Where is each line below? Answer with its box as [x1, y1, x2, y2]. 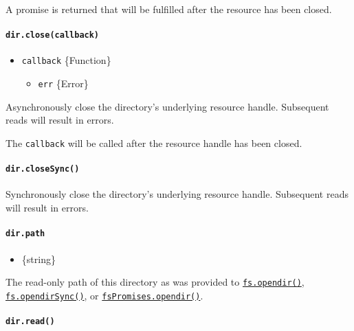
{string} [21, 251, 56, 266]
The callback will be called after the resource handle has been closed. [5, 135, 302, 150]
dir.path [5, 229, 45, 239]
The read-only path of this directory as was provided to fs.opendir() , [5, 275, 305, 289]
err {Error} [38, 76, 89, 91]
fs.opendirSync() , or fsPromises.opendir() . [5, 288, 203, 302]
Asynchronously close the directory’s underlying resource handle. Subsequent [5, 99, 329, 113]
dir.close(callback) [5, 30, 100, 41]
